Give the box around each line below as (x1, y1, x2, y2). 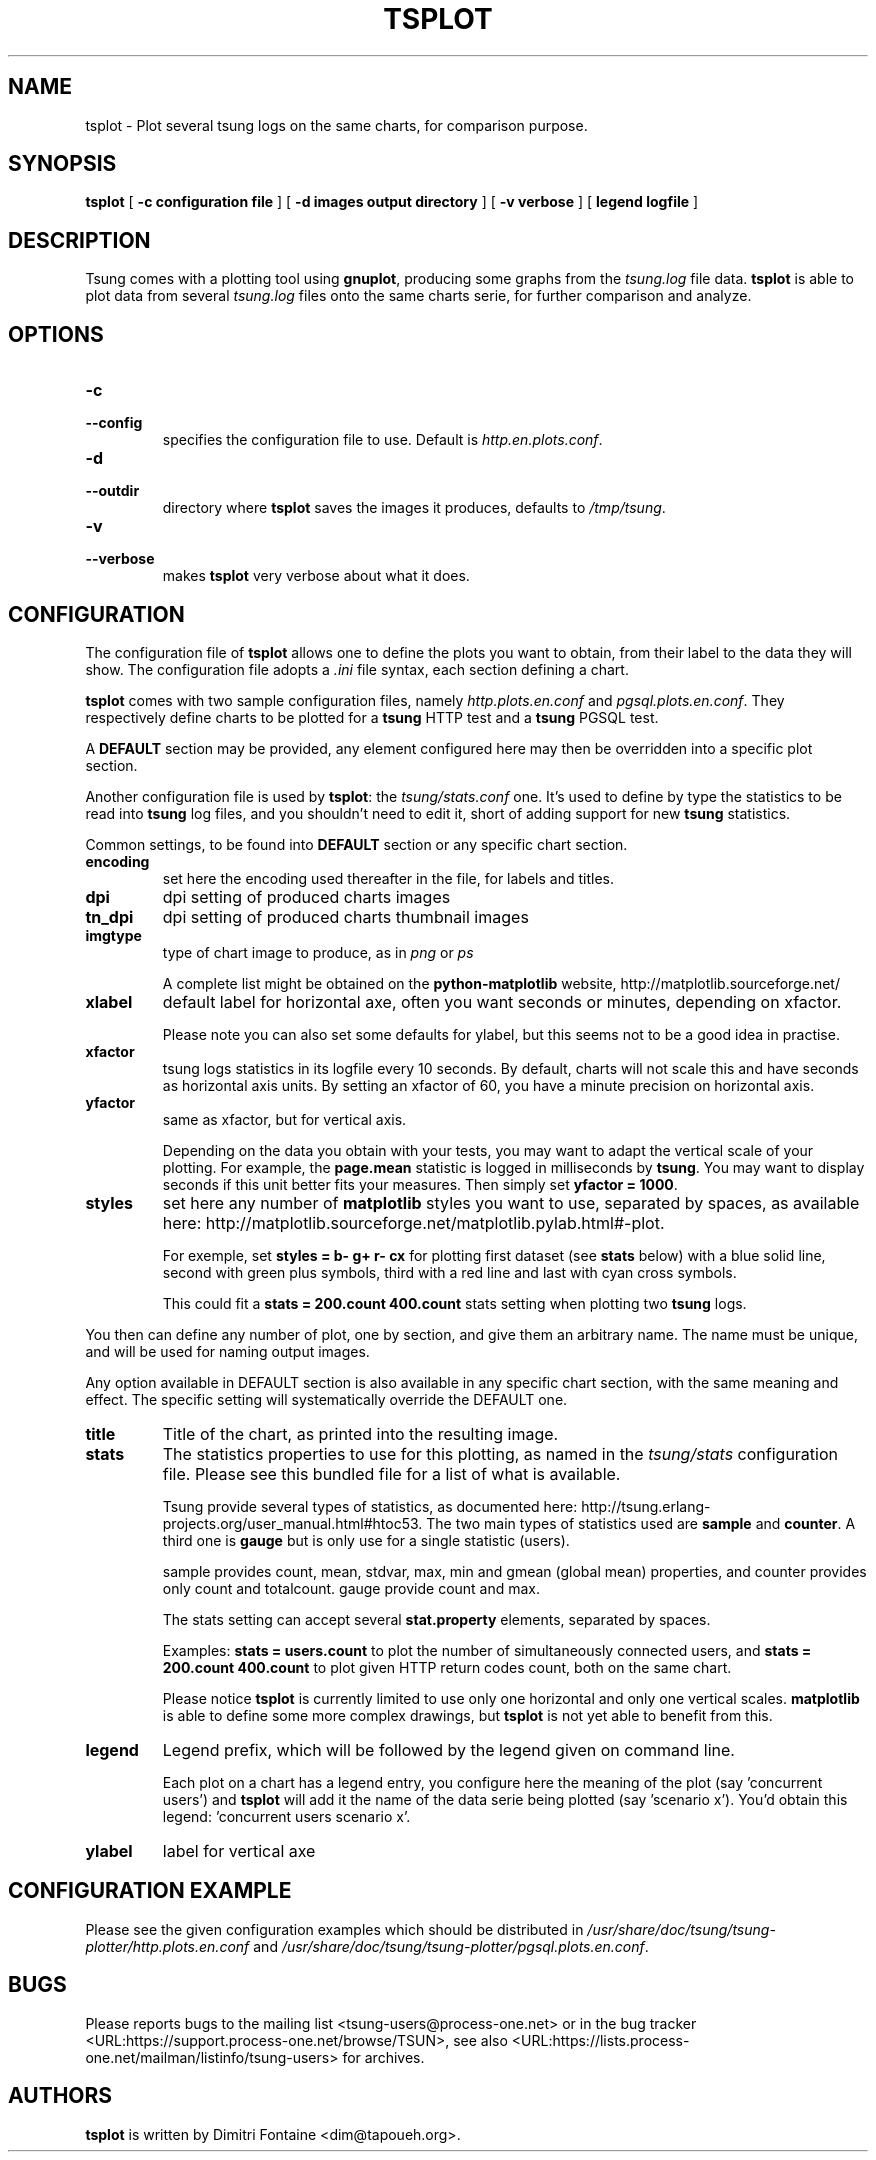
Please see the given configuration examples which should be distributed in (85, 1920, 584, 1938)
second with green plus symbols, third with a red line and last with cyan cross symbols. (162, 1263, 737, 1281)
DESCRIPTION (8, 227, 151, 253)
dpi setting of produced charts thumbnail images (162, 906, 529, 927)
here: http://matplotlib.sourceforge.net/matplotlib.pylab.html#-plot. (162, 1212, 665, 1233)
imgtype (85, 926, 142, 944)
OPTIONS (8, 321, 104, 347)
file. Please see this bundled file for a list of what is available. (162, 1463, 621, 1484)
